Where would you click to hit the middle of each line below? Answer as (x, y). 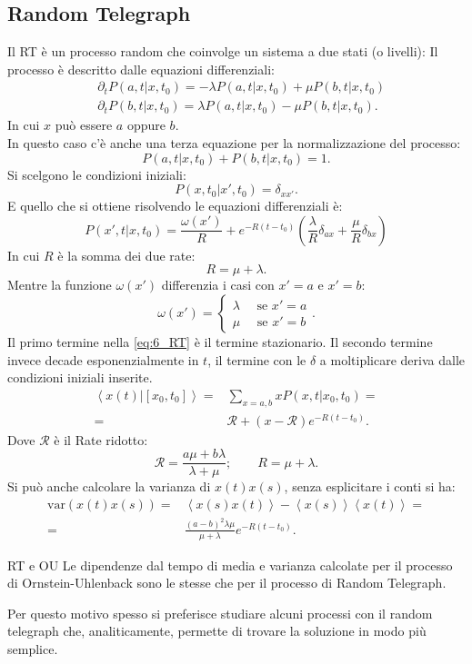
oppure (146, 125)
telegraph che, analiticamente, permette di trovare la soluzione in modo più (217, 631)
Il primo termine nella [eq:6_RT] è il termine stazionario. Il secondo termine (220, 342)
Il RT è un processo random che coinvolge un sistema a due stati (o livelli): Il (223, 51)
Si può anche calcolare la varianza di (109, 486)
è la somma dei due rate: (126, 255)
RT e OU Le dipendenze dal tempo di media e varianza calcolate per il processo (230, 565)
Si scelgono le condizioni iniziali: (97, 174)
